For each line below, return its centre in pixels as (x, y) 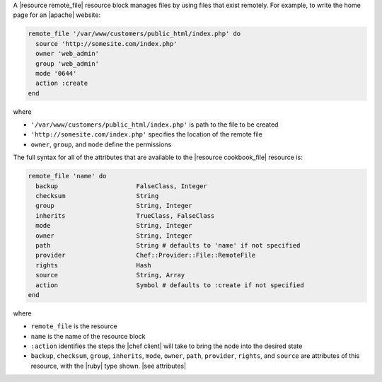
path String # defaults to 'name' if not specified (168, 245)
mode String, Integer (114, 226)
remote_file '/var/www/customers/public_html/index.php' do (134, 34)
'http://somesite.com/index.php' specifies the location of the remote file (147, 134)
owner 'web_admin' (67, 54)
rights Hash (93, 265)
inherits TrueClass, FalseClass (125, 215)
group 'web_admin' (67, 63)
